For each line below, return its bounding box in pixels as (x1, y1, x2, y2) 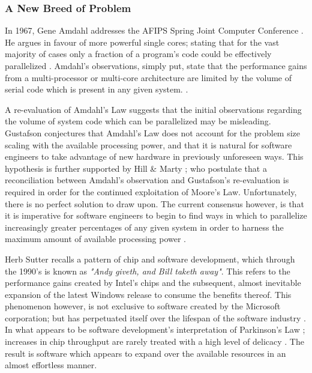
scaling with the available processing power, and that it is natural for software (5, 138, 292, 151)
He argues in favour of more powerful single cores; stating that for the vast (5, 35, 280, 48)
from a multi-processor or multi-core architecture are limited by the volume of (5, 71, 292, 83)
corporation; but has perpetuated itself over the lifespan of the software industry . (5, 311, 306, 324)
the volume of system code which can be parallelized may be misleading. (5, 115, 271, 127)
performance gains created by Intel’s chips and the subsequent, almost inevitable (5, 276, 301, 289)
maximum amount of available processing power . (5, 232, 187, 245)
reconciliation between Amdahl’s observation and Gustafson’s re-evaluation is (5, 174, 289, 186)
